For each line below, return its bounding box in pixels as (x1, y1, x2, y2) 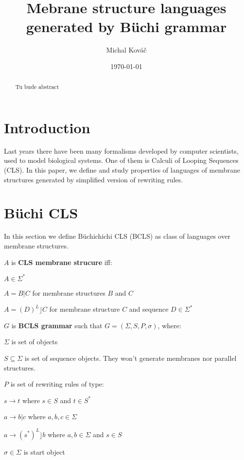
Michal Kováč (106, 45, 147, 55)
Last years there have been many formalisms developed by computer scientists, (4, 145, 239, 156)
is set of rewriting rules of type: (10, 379, 104, 389)
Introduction (4, 117, 90, 137)
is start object (23, 446, 65, 457)
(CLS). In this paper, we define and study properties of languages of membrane (4, 165, 241, 175)
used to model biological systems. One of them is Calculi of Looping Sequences (4, 155, 239, 165)
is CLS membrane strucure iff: (11, 257, 112, 267)
